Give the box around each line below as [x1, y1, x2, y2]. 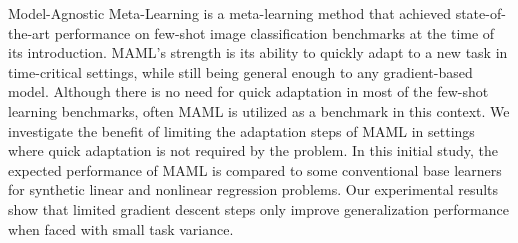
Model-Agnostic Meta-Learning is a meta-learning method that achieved [8, 3, 451, 23]
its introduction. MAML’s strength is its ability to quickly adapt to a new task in [8, 42, 508, 63]
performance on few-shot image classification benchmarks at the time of [54, 22, 495, 43]
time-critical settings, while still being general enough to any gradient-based [8, 61, 473, 82]
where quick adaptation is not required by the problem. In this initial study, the [8, 140, 499, 161]
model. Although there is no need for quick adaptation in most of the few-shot [8, 81, 489, 102]
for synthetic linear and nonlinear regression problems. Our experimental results [8, 179, 499, 200]
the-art [8, 22, 51, 43]
